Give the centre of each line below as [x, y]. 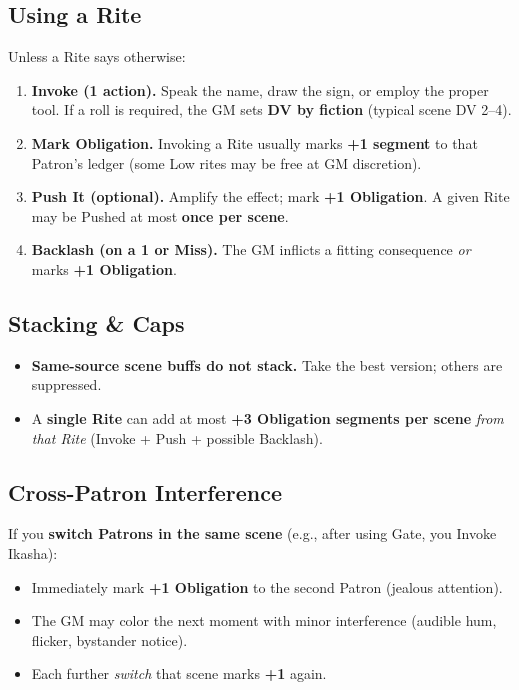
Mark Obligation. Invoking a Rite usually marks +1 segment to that [254, 142]
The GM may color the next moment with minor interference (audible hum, [264, 620]
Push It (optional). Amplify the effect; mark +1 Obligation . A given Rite [270, 196]
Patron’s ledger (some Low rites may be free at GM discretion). [226, 162]
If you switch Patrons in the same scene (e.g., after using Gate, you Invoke [252, 533]
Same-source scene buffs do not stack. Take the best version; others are [267, 364]
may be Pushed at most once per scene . [160, 215]
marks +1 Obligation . [104, 268]
